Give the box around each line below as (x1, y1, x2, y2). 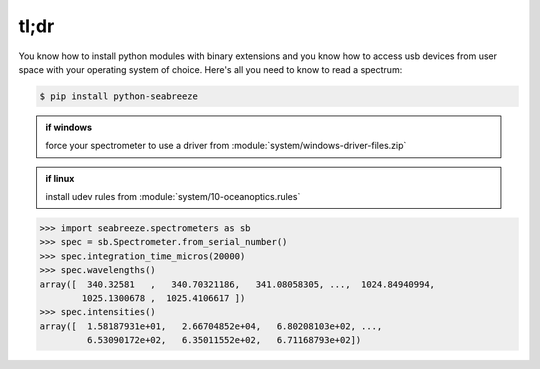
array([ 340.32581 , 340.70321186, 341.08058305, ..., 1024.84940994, (39, 278, 435, 290)
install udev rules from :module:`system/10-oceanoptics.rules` (45, 191, 301, 203)
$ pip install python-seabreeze (39, 90, 199, 102)
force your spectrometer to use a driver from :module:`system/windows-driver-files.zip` (45, 140, 407, 152)
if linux (45, 172, 75, 184)
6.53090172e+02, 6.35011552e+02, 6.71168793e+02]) (86, 335, 362, 346)
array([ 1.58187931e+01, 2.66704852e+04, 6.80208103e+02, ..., (39, 320, 383, 332)
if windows (45, 121, 93, 133)
